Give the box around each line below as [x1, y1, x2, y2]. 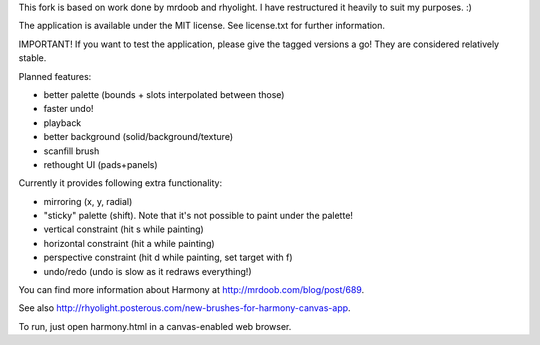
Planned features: [18, 70, 92, 82]
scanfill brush [43, 145, 100, 157]
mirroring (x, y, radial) [43, 195, 133, 207]
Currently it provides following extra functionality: [18, 177, 223, 189]
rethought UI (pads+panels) [43, 158, 159, 170]
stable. [18, 52, 47, 64]
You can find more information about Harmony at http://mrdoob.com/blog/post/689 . [18, 284, 365, 296]
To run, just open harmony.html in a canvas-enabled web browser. [18, 320, 292, 332]
